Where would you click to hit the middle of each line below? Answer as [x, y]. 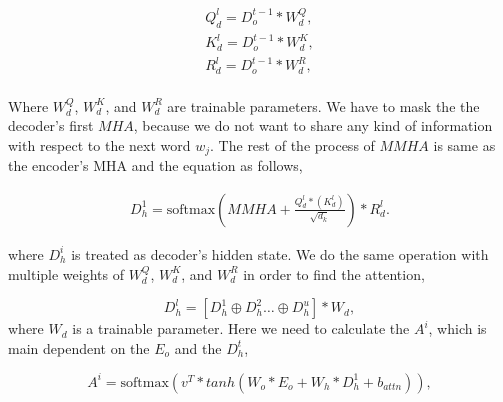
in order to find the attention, [334, 273]
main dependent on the [79, 347]
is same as [464, 144]
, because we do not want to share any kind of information [313, 125]
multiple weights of [66, 273]
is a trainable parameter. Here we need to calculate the [241, 328]
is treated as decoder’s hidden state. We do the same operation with [280, 253]
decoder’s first [51, 125]
